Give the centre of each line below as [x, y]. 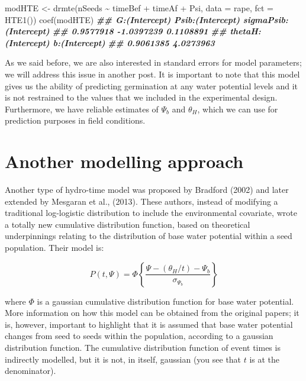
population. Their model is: [54, 248]
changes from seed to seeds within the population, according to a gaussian [139, 336]
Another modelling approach [124, 161]
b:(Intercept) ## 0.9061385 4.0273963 [134, 42]
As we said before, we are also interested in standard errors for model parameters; [153, 62]
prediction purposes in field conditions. [75, 120]
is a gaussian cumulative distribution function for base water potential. [165, 301]
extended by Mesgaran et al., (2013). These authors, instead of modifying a [141, 201]
